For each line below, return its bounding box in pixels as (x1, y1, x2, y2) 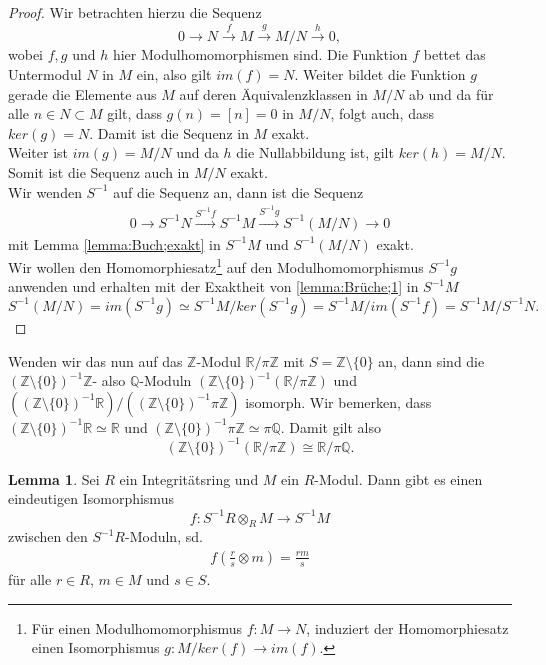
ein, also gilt (136, 63, 212, 84)
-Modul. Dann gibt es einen (314, 468, 483, 489)
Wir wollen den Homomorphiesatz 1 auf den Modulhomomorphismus (8, 254, 424, 277)
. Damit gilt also (280, 416, 382, 437)
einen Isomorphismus (31, 637, 160, 658)
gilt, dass (107, 103, 162, 124)
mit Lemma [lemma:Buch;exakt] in (8, 233, 221, 254)
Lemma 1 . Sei (8, 468, 100, 489)
